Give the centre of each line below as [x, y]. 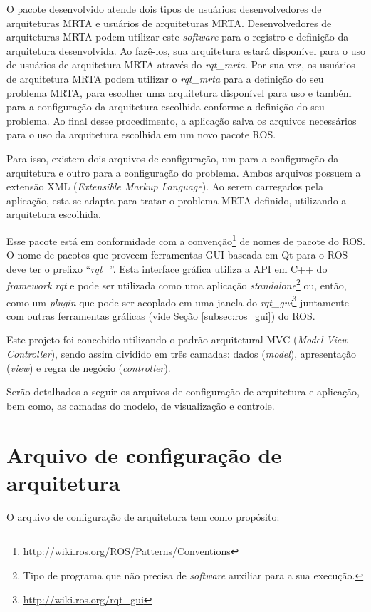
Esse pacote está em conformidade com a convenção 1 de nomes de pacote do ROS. [186, 239]
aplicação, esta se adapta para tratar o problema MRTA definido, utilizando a [177, 200]
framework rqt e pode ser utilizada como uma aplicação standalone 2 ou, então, [177, 284]
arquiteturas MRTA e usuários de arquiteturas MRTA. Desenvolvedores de [169, 22]
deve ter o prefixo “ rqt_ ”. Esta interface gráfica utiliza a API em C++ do [167, 268]
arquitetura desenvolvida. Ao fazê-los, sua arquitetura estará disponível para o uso [186, 50]
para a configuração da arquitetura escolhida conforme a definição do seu [166, 107]
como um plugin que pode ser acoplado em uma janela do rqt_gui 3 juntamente [178, 301]
